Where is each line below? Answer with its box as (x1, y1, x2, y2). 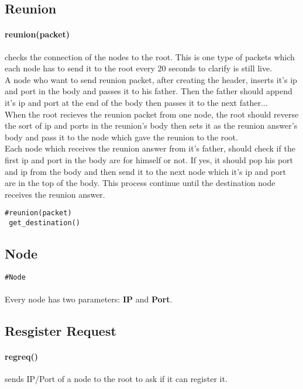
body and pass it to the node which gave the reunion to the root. (5, 130, 238, 143)
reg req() (5, 350, 39, 363)
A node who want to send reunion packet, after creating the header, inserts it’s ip (5, 73, 297, 85)
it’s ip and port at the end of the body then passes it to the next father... (5, 96, 268, 108)
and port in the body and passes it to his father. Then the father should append (5, 85, 292, 97)
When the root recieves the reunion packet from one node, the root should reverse (5, 108, 299, 120)
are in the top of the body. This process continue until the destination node (5, 177, 276, 189)
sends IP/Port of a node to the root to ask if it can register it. (5, 373, 228, 385)
